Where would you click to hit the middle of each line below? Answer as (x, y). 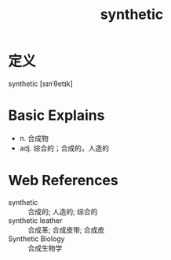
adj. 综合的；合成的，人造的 (64, 148)
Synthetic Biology (36, 239)
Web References (64, 181)
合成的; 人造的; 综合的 (63, 211)
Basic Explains (56, 115)
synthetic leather (35, 220)
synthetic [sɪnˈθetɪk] (40, 84)
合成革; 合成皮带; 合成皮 (66, 229)
